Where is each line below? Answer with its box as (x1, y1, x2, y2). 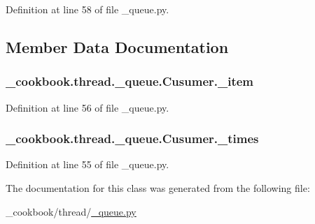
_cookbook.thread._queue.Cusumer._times (6, 130, 259, 147)
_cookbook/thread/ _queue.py (6, 204, 136, 218)
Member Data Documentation (6, 36, 229, 57)
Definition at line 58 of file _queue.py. (6, 2, 169, 16)
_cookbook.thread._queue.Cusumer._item (6, 73, 254, 90)
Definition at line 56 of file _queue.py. (6, 100, 169, 114)
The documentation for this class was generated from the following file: (6, 181, 310, 195)
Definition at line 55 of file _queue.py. (6, 157, 169, 172)
